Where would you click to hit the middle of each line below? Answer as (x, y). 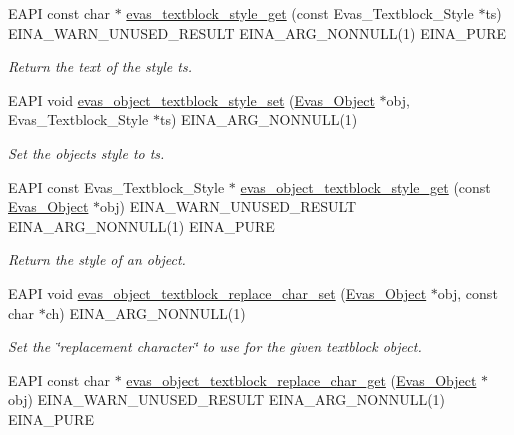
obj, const (467, 292)
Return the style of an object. (97, 259)
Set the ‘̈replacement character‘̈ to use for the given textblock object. (215, 346)
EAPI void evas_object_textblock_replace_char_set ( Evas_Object (217, 292)
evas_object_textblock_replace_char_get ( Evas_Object (301, 379)
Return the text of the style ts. (100, 66)
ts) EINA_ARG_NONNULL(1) (258, 119)
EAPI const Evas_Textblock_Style (116, 186)
